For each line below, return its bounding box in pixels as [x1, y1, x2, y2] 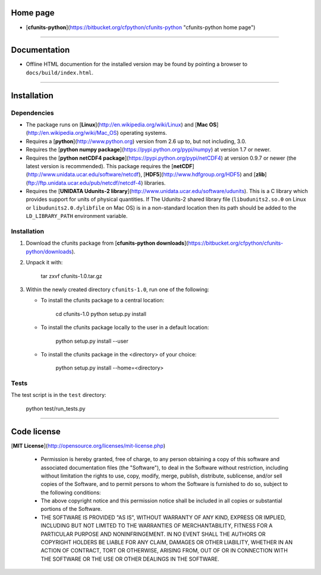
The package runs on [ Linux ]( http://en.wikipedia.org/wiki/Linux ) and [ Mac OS [26, 121, 217, 128]
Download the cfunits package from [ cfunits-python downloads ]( [26, 239, 188, 247]
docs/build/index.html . [26, 69, 94, 76]
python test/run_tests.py [26, 405, 86, 412]
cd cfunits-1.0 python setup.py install [55, 310, 147, 317]
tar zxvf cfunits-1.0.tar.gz [40, 272, 102, 279]
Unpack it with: [26, 259, 63, 266]
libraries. [144, 179, 166, 187]
